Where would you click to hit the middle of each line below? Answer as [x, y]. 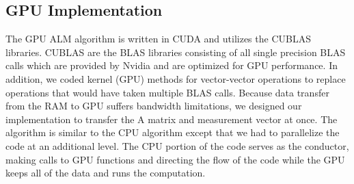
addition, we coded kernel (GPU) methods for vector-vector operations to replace [176, 78]
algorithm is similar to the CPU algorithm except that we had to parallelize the [173, 132]
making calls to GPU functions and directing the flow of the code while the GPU [175, 159]
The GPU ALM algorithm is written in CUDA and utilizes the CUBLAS [158, 39]
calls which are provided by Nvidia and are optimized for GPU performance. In [172, 65]
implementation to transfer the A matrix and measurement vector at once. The [172, 119]
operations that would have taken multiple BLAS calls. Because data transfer [167, 92]
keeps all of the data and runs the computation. [106, 173]
